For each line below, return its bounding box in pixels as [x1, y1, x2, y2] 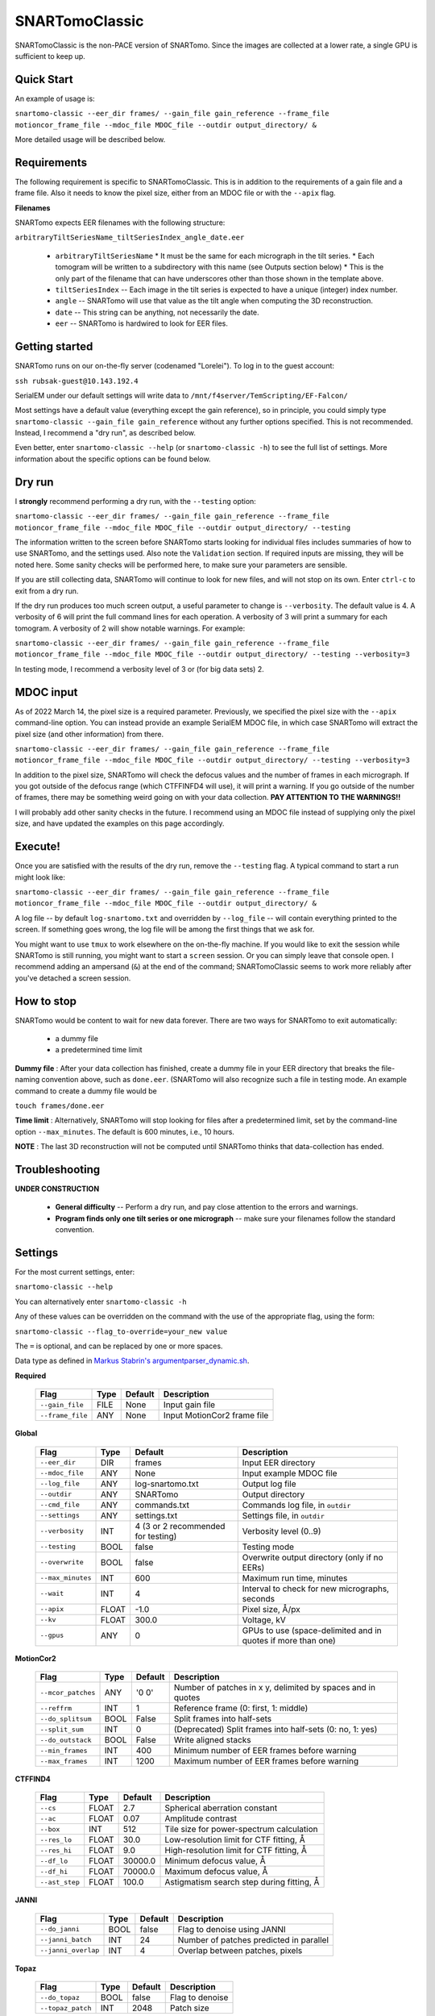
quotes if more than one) [242, 1635, 336, 1646]
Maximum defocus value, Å [164, 1866, 268, 1877]
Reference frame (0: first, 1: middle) [173, 1702, 309, 1714]
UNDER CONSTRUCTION [14, 1184, 100, 1193]
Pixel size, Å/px [242, 1603, 301, 1614]
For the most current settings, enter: [14, 1267, 135, 1277]
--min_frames [39, 1746, 88, 1755]
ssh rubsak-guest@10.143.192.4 [14, 376, 139, 385]
